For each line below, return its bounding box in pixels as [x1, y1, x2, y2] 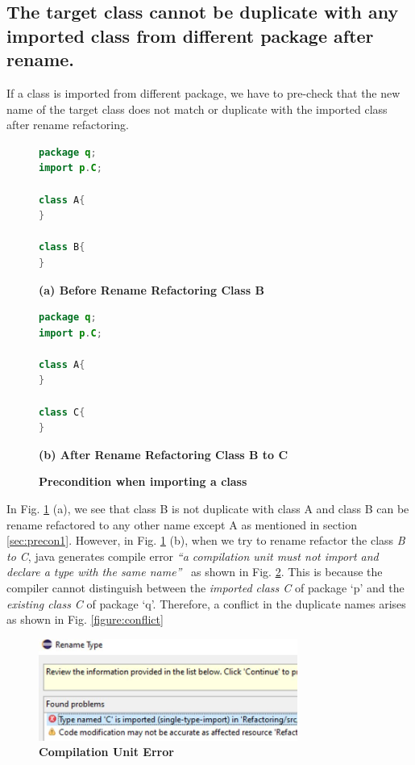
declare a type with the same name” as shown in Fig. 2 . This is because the [6, 563, 383, 580]
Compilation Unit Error [39, 743, 174, 760]
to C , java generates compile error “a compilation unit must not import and [6, 547, 379, 564]
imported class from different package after [6, 23, 374, 48]
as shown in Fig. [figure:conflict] [6, 611, 164, 628]
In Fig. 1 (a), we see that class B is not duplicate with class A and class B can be [6, 500, 409, 517]
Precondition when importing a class [39, 473, 247, 490]
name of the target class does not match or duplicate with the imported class [6, 100, 388, 117]
